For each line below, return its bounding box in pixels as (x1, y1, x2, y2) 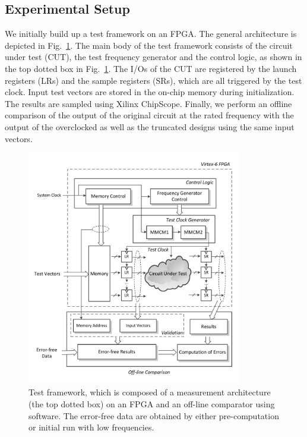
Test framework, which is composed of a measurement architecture (29, 386, 271, 398)
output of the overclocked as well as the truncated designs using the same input (5, 120, 295, 133)
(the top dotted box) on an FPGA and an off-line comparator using (29, 397, 275, 410)
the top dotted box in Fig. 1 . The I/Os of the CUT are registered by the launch (5, 62, 297, 74)
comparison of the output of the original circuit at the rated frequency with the (5, 109, 294, 121)
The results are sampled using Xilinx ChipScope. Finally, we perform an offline (5, 97, 292, 109)
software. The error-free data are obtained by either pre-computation (29, 409, 279, 422)
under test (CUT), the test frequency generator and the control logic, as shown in (5, 51, 302, 63)
